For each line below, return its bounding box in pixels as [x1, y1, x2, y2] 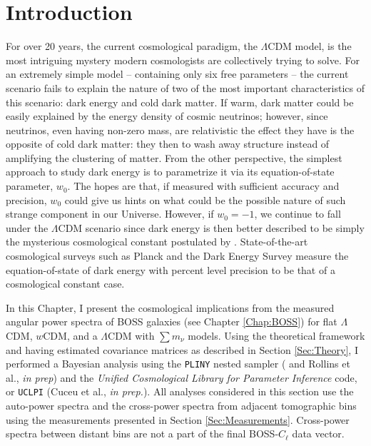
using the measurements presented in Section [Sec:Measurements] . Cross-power [6, 412, 350, 427]
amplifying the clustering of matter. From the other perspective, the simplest [6, 150, 342, 165]
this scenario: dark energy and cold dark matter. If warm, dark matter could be [6, 94, 354, 109]
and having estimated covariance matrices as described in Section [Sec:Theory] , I [6, 342, 358, 357]
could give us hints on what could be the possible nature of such [64, 192, 346, 207]
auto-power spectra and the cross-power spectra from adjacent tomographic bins [6, 398, 357, 413]
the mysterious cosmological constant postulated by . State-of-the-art [6, 234, 308, 249]
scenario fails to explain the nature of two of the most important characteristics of [6, 80, 365, 95]
